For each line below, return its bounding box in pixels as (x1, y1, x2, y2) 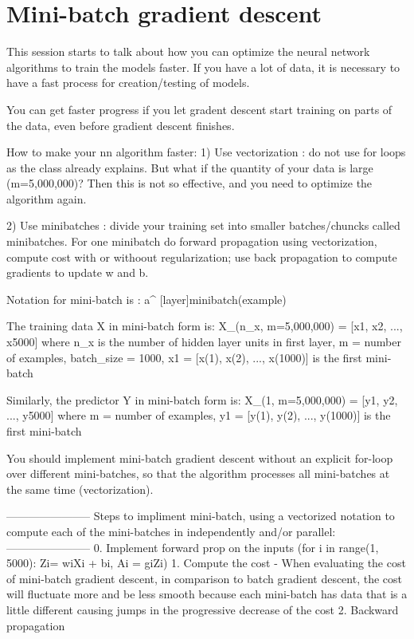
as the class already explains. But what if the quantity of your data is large (6, 159, 373, 176)
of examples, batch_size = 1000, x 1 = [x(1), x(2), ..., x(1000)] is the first (6, 349, 362, 365)
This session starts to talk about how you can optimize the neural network (6, 43, 370, 60)
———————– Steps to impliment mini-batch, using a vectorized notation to (6, 507, 395, 524)
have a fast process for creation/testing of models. (6, 74, 250, 91)
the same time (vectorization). (6, 480, 154, 497)
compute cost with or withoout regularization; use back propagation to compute (6, 248, 397, 265)
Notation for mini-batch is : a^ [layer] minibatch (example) (6, 290, 287, 307)
